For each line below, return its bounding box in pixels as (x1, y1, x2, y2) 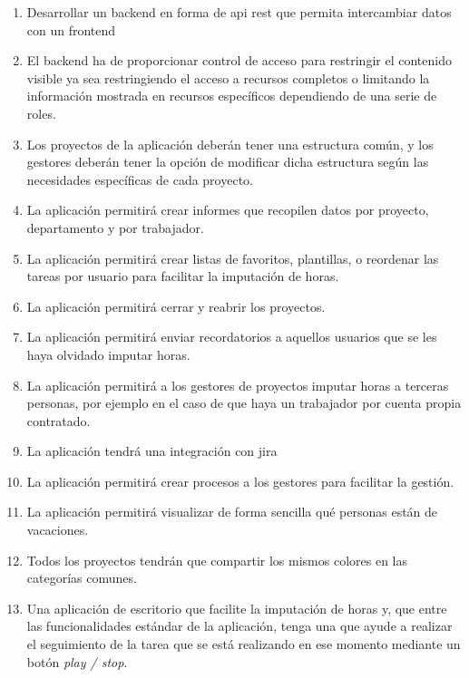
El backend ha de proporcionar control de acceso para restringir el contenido (26, 51, 452, 70)
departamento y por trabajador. (26, 218, 204, 237)
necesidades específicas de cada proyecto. (26, 169, 253, 189)
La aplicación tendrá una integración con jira (26, 441, 278, 460)
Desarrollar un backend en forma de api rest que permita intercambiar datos (26, 3, 452, 21)
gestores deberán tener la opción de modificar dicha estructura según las (26, 152, 429, 171)
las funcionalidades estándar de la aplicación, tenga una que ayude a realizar (26, 616, 453, 635)
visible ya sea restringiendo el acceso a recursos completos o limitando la (26, 68, 430, 87)
